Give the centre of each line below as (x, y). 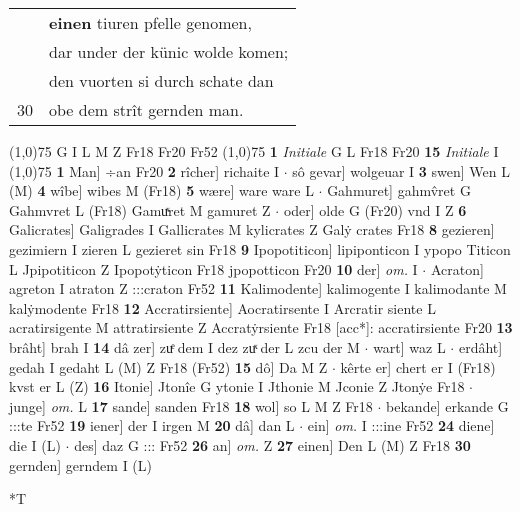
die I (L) (35, 444)
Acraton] (457, 268)
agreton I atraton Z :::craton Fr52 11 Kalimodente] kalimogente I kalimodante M (258, 288)
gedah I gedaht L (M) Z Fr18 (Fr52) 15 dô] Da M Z (168, 366)
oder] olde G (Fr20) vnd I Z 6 (375, 209)
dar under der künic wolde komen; (169, 51)
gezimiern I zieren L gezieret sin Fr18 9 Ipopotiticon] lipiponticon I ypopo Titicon (260, 248)
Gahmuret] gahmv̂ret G (399, 190)
